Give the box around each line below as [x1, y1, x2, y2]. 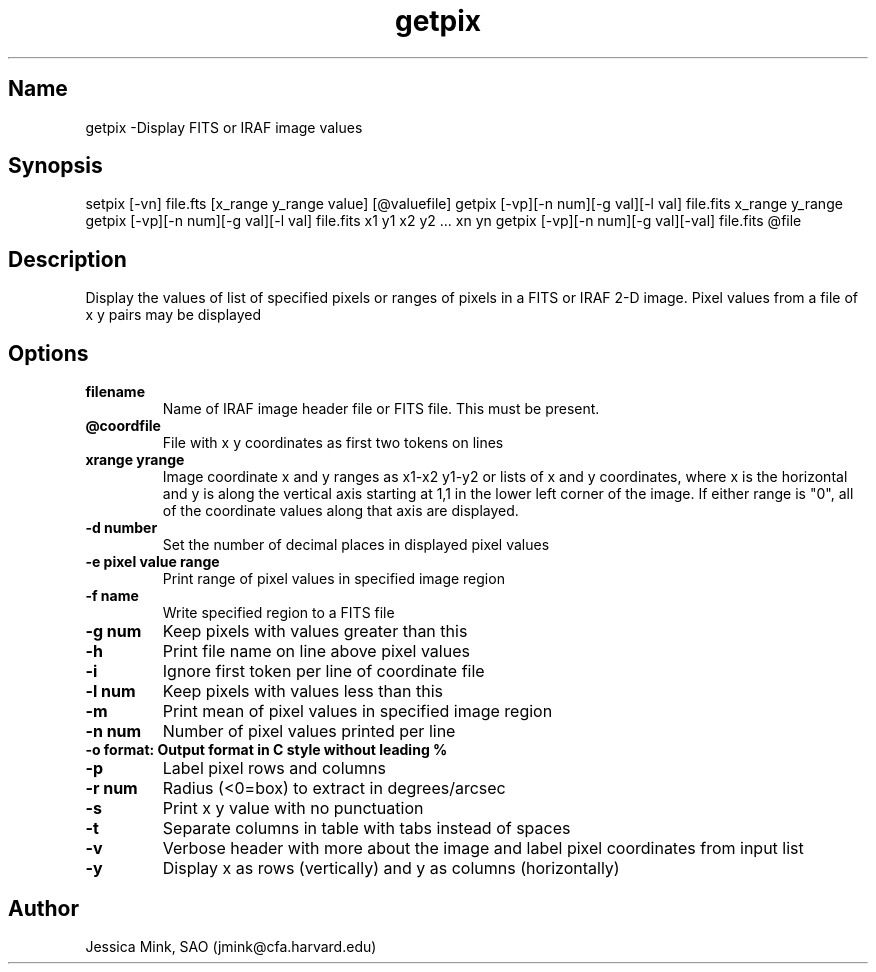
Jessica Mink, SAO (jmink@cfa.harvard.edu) [85, 937, 377, 955]
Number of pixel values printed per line [162, 721, 456, 742]
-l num [85, 681, 136, 702]
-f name [85, 587, 139, 605]
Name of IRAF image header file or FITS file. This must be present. [162, 400, 600, 418]
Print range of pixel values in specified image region [162, 570, 505, 588]
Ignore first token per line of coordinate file [162, 661, 485, 682]
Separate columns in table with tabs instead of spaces [162, 818, 571, 839]
